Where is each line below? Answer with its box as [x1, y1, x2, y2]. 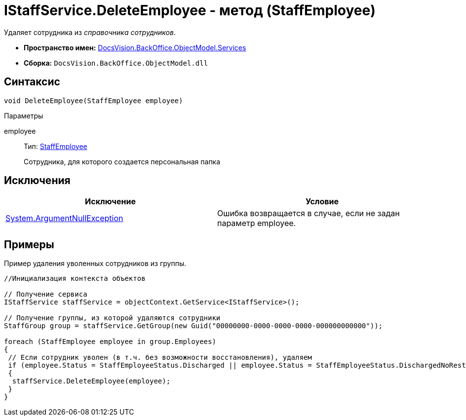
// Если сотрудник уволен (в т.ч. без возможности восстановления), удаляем [8, 353, 312, 362]
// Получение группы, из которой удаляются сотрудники [4, 314, 221, 322]
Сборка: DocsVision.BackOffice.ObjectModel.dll [24, 58, 208, 67]
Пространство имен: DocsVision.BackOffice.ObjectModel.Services [24, 43, 246, 52]
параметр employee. [217, 218, 296, 229]
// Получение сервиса [4, 290, 87, 299]
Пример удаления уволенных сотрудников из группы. [4, 259, 187, 268]
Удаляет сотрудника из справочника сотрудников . [4, 28, 176, 37]
